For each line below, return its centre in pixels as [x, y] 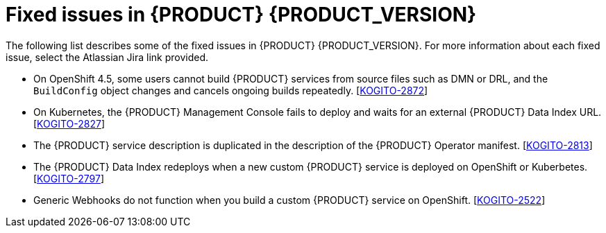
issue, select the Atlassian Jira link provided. [107, 57]
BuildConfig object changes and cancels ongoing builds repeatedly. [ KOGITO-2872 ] [231, 90]
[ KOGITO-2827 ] [69, 123]
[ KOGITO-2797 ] [69, 178]
